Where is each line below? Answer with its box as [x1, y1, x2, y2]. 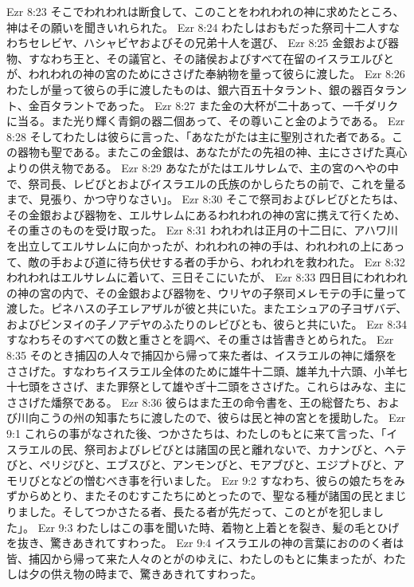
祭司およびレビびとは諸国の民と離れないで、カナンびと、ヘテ [84, 440, 407, 457]
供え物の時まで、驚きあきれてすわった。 [50, 565, 263, 582]
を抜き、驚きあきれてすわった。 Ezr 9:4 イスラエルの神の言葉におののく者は [6, 534, 404, 551]
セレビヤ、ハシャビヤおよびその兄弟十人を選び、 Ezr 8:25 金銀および [28, 34, 388, 51]
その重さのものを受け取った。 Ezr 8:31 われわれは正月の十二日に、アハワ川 [6, 222, 398, 238]
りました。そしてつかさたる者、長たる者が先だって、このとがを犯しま [6, 503, 373, 519]
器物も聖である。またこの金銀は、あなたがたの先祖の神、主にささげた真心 [17, 144, 408, 160]
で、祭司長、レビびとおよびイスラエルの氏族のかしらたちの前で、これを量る [6, 175, 407, 191]
